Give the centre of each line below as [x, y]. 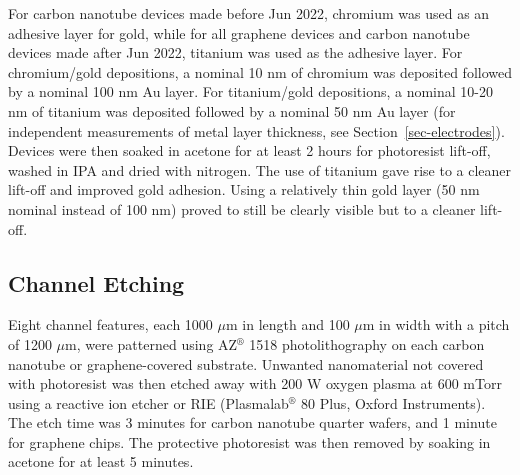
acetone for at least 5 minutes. [101, 461]
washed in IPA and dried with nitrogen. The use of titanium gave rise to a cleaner [260, 169]
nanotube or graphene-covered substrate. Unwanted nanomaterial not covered [246, 363]
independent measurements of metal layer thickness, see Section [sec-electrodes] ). [256, 130]
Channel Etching [96, 282]
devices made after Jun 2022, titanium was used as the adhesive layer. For [235, 52]
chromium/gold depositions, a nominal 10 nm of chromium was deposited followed [260, 71]
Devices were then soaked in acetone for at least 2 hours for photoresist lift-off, [249, 150]
